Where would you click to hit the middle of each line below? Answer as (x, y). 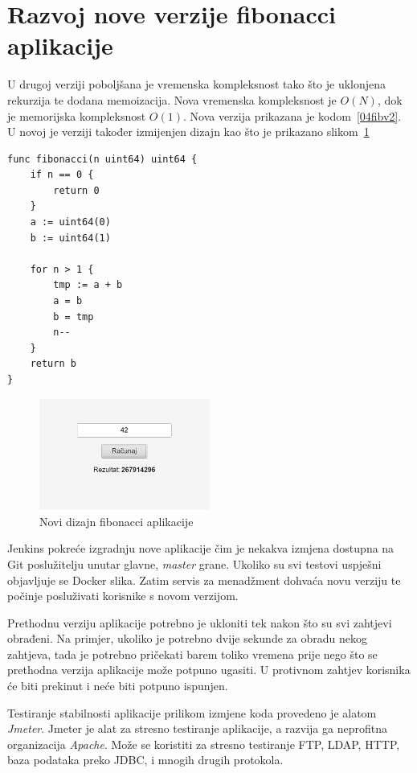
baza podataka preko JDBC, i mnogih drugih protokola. (145, 760)
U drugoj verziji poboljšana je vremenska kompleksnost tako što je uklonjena (197, 84)
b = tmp (74, 317)
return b (53, 364)
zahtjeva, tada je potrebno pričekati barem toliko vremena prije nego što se (192, 654)
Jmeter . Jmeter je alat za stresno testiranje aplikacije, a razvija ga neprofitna (197, 728)
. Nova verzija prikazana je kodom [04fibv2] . (292, 115)
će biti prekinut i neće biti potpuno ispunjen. (118, 686)
